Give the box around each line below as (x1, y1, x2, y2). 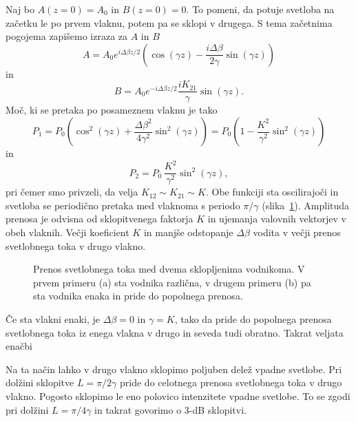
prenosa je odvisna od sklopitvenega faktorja (6, 211, 193, 226)
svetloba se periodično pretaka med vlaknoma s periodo (6, 198, 240, 212)
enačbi (6, 339, 32, 353)
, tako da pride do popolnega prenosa (174, 311, 332, 326)
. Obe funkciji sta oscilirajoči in (205, 184, 339, 199)
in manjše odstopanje (143, 224, 233, 239)
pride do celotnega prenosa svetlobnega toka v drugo (120, 375, 342, 390)
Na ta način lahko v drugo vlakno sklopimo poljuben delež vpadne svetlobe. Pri (6, 361, 342, 376)
